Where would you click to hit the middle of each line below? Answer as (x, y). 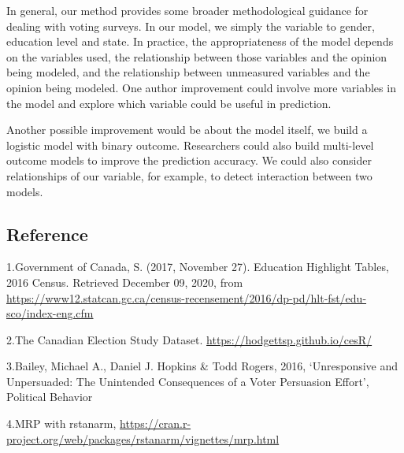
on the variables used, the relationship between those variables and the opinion (197, 56)
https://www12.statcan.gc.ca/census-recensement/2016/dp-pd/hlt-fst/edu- (187, 297)
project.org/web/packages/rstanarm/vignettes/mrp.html (143, 438)
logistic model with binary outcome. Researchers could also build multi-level (190, 145)
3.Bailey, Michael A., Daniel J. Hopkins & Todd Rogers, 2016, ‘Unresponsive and (202, 366)
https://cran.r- (156, 423)
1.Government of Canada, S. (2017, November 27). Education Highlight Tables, (198, 267)
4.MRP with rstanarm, (61, 423)
